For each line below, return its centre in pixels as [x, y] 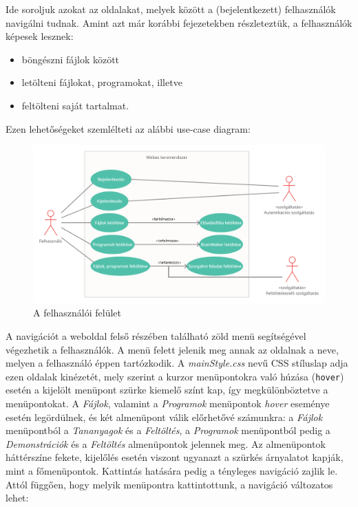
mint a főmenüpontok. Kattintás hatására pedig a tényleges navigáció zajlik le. [172, 470]
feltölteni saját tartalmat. [75, 105]
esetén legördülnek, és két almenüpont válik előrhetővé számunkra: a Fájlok [164, 417]
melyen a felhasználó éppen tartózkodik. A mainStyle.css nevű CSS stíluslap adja [177, 363]
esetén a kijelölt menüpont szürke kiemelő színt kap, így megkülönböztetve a [167, 390]
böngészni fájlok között [71, 59]
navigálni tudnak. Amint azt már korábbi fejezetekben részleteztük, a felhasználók [179, 22]
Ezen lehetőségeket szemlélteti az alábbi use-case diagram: [128, 128]
